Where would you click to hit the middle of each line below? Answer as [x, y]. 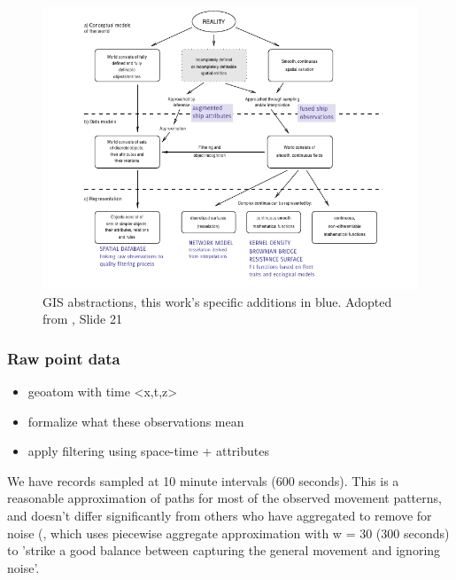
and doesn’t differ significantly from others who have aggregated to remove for [220, 515]
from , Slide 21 [82, 319]
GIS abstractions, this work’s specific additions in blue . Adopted [217, 301]
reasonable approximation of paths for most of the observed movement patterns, [224, 498]
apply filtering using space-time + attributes [148, 451]
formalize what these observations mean [136, 421]
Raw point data [64, 358]
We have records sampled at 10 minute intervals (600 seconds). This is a [203, 480]
